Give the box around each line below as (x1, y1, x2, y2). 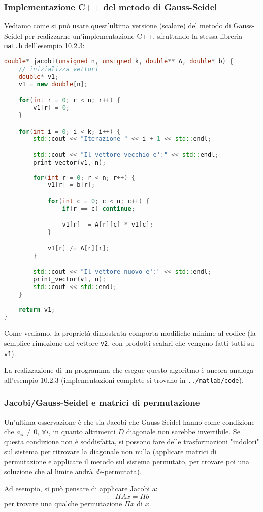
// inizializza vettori (18, 65, 99, 73)
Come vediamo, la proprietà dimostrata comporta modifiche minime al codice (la (4, 328, 256, 338)
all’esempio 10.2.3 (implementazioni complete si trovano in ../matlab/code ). (4, 374, 244, 385)
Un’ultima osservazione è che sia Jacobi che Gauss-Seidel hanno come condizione (4, 416, 255, 427)
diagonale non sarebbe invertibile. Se (126, 426, 240, 437)
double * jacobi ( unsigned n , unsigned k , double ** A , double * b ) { (4, 58, 234, 66)
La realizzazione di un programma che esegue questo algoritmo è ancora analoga (4, 365, 254, 375)
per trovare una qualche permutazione (4, 498, 122, 508)
